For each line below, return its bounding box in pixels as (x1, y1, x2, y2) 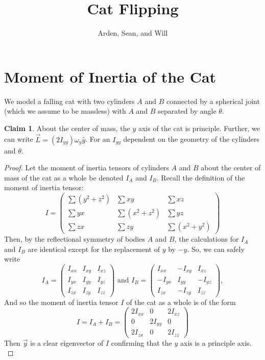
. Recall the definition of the (156, 172, 245, 183)
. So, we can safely (187, 243, 245, 254)
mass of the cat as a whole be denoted (4, 172, 124, 183)
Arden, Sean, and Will (98, 28, 168, 38)
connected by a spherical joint (166, 95, 260, 106)
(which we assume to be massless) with (4, 106, 126, 116)
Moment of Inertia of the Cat (4, 66, 216, 87)
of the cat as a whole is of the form (126, 296, 236, 307)
